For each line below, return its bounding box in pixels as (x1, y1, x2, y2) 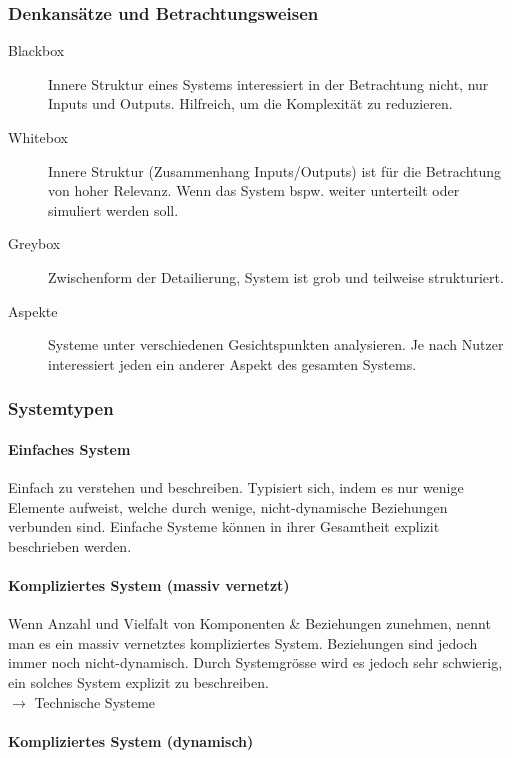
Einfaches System (8, 438, 131, 459)
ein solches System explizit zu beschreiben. (8, 671, 269, 692)
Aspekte (8, 300, 58, 321)
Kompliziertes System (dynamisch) (8, 730, 254, 751)
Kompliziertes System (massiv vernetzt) (8, 574, 290, 595)
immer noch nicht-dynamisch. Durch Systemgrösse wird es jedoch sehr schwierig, (8, 652, 503, 673)
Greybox (8, 233, 61, 254)
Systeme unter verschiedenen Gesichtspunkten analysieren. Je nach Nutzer (48, 334, 504, 355)
